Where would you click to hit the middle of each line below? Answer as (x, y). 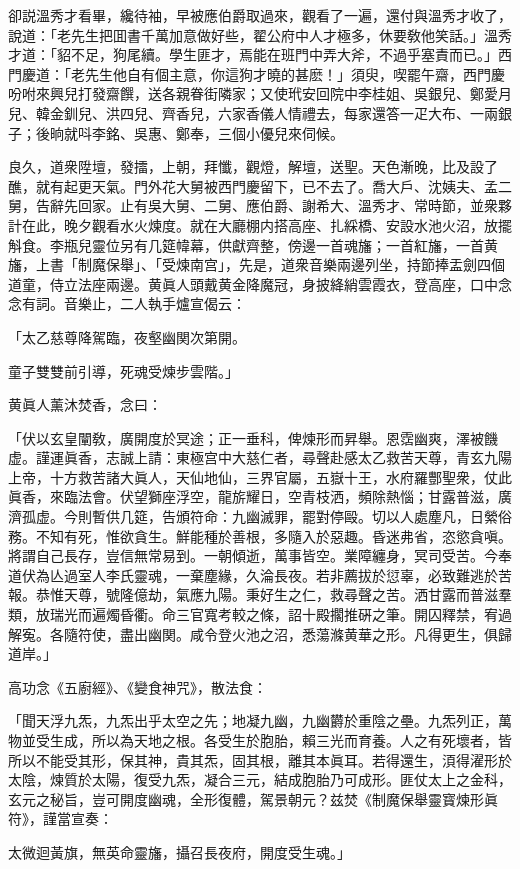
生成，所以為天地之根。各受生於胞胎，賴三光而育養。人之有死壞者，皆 (280, 740)
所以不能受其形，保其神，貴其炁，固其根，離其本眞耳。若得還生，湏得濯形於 (260, 759)
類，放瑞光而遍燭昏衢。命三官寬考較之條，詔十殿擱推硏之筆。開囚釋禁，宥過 (260, 614)
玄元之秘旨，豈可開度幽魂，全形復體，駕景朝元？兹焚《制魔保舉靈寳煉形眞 (253, 798)
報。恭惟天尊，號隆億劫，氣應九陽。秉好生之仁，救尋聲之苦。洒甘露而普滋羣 (260, 594)
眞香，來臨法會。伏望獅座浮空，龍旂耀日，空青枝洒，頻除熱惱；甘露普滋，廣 (260, 496)
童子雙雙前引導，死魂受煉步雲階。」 (123, 370)
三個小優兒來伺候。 (280, 132)
